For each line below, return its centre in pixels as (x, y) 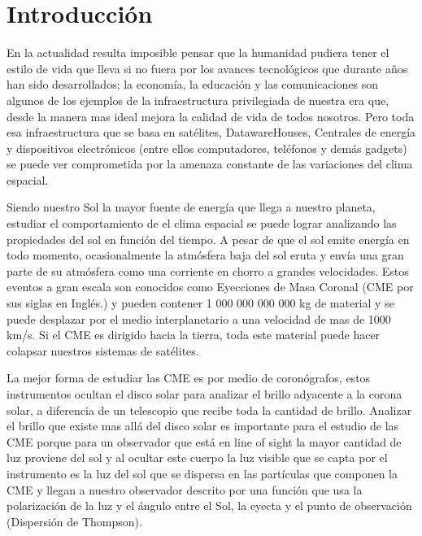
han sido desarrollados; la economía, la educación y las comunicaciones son (193, 84)
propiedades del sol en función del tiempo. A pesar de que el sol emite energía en (208, 239)
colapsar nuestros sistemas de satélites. (103, 350)
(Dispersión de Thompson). (74, 521)
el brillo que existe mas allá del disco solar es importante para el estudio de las (203, 426)
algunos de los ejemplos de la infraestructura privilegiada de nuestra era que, (198, 100)
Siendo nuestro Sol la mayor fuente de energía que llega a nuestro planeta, (191, 207)
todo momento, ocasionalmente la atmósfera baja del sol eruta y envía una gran (205, 255)
